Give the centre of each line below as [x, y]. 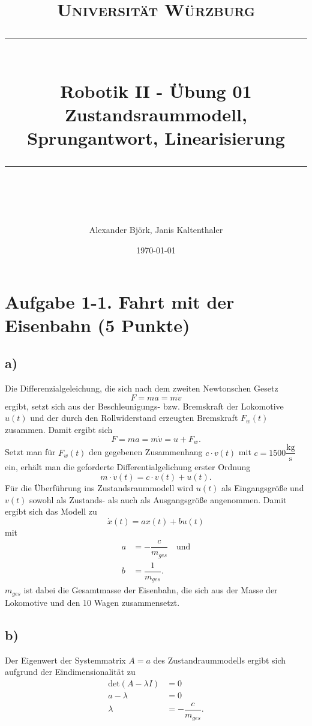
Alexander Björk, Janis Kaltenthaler [156, 230]
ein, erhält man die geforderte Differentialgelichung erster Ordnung [128, 467]
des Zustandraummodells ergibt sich [220, 660]
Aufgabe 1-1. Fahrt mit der [120, 301]
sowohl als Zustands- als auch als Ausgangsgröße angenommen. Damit [158, 499]
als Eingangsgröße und [263, 488]
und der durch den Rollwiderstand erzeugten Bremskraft [134, 418]
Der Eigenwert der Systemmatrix [65, 660]
